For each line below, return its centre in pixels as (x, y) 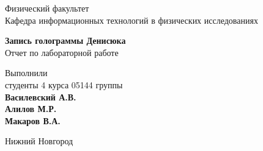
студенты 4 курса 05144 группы (64, 84)
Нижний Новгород (39, 141)
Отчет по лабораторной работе (62, 52)
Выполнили (26, 73)
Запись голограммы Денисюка (65, 40)
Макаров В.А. (33, 120)
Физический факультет (47, 8)
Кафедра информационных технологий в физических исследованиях (131, 20)
